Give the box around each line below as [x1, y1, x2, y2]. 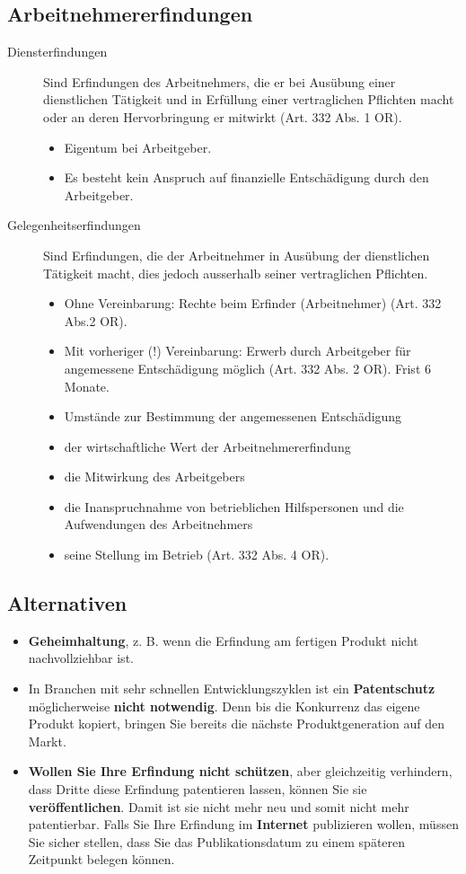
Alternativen [7, 589, 127, 617]
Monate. [64, 376, 110, 395]
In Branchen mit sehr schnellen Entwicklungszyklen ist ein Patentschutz [28, 679, 435, 698]
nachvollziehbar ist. [28, 649, 134, 667]
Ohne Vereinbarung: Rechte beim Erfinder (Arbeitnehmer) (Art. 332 [64, 294, 442, 313]
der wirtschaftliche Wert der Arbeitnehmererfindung [64, 437, 351, 455]
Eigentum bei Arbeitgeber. [64, 137, 212, 156]
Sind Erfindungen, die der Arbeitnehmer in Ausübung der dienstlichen [43, 245, 430, 264]
